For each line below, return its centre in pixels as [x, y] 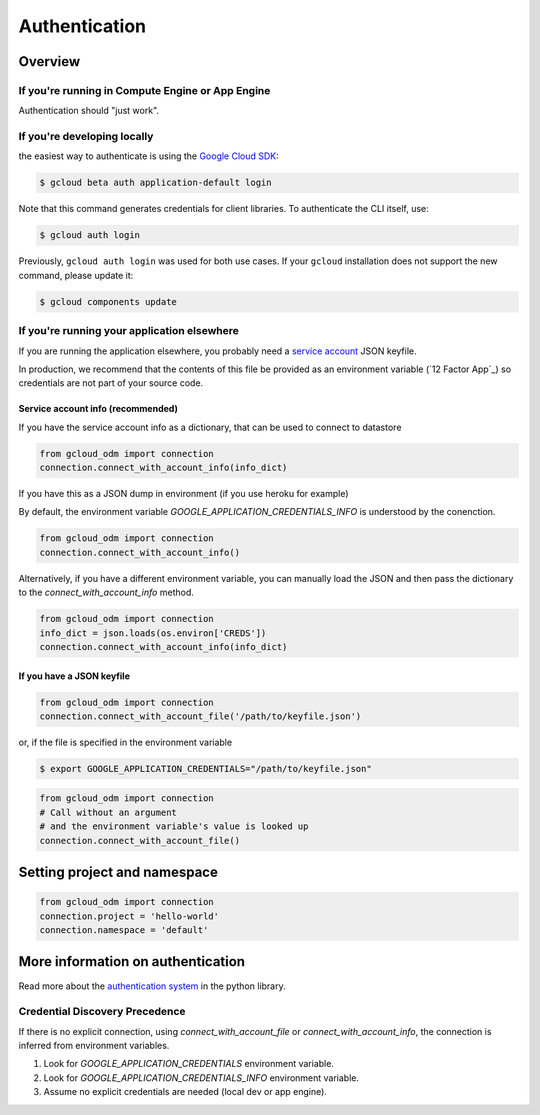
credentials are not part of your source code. [111, 383]
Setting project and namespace [118, 872]
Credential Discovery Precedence [102, 1012]
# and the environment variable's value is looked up [174, 826]
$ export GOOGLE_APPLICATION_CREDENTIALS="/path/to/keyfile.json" [205, 768]
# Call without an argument [108, 812]
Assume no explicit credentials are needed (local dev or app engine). [185, 1092]
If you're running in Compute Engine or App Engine [144, 90]
